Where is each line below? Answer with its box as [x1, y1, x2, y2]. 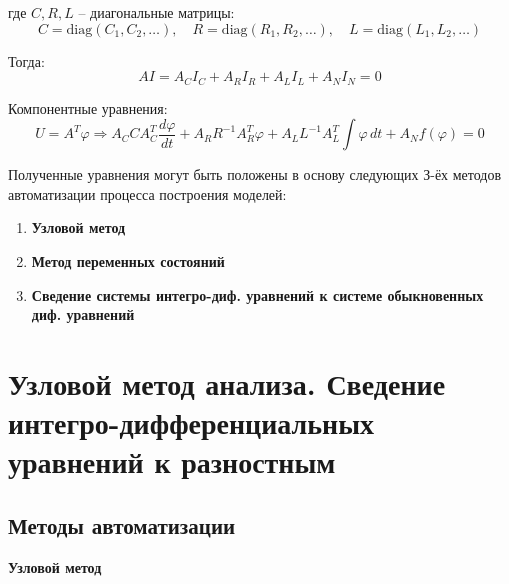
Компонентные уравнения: [8, 97, 168, 118]
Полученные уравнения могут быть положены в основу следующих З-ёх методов [8, 164, 502, 185]
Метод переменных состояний [31, 251, 225, 272]
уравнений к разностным [8, 441, 336, 482]
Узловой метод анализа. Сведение [8, 362, 446, 403]
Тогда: [8, 50, 45, 71]
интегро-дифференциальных [8, 402, 375, 443]
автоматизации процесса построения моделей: [8, 183, 287, 204]
